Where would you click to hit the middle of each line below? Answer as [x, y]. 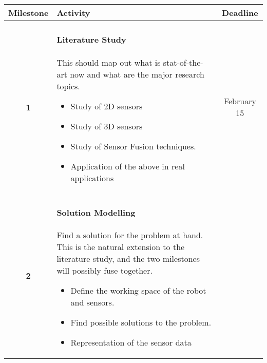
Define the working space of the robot [138, 291]
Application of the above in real [128, 166]
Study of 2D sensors [107, 106]
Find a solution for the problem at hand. [130, 235]
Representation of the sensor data [131, 342]
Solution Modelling [96, 213]
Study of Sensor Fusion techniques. [133, 146]
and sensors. [92, 302]
